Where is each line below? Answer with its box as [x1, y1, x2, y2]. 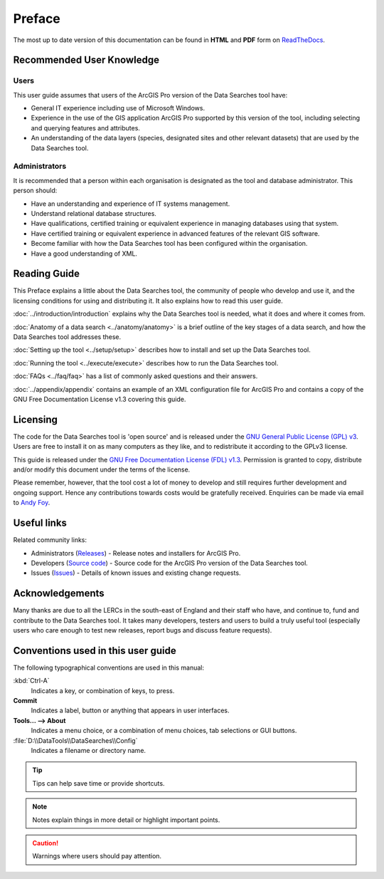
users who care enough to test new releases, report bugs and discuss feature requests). [13, 625, 272, 634]
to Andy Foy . [13, 499, 50, 507]
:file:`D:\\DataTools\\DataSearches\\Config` [13, 736, 138, 744]
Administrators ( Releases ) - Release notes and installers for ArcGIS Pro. [31, 548, 241, 557]
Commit [13, 697, 38, 705]
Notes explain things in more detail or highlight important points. [32, 816, 220, 824]
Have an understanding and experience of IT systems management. [31, 199, 230, 208]
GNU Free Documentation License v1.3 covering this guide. [13, 395, 186, 403]
